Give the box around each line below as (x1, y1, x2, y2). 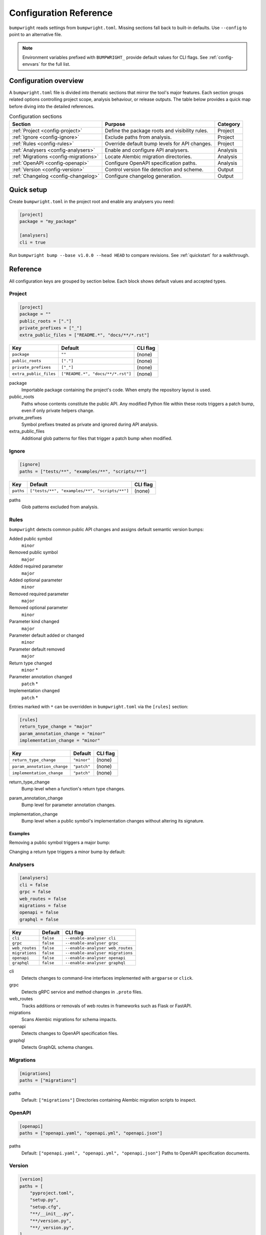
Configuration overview (9, 77, 84, 85)
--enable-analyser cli (65, 935, 116, 941)
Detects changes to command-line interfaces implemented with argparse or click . (21, 975, 194, 981)
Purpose (105, 121, 126, 127)
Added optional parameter (9, 577, 63, 583)
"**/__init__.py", (30, 1211, 74, 1217)
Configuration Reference (9, 7, 113, 18)
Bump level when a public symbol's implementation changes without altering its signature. (21, 818, 204, 824)
